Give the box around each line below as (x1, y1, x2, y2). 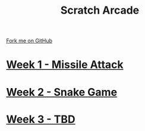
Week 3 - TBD (6, 113, 75, 126)
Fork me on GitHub (6, 37, 52, 45)
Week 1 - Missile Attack (6, 58, 124, 71)
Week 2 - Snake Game (6, 85, 118, 99)
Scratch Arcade (60, 4, 140, 17)
